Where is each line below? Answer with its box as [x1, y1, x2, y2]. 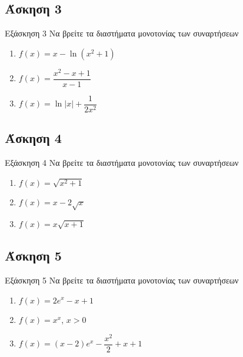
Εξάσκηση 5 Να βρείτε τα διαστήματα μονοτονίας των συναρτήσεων [5, 273, 239, 286]
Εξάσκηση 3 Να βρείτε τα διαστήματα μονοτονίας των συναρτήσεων [5, 27, 239, 39]
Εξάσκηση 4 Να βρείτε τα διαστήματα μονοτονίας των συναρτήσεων [5, 156, 239, 169]
